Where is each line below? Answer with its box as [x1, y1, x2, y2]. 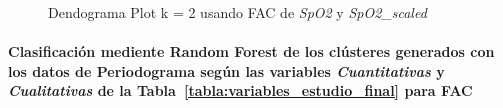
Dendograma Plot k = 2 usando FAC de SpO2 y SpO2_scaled [48, 2, 427, 22]
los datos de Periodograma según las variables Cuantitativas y [8, 60, 445, 81]
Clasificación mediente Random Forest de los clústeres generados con [8, 41, 495, 62]
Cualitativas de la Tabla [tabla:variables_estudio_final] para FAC [8, 80, 473, 101]
